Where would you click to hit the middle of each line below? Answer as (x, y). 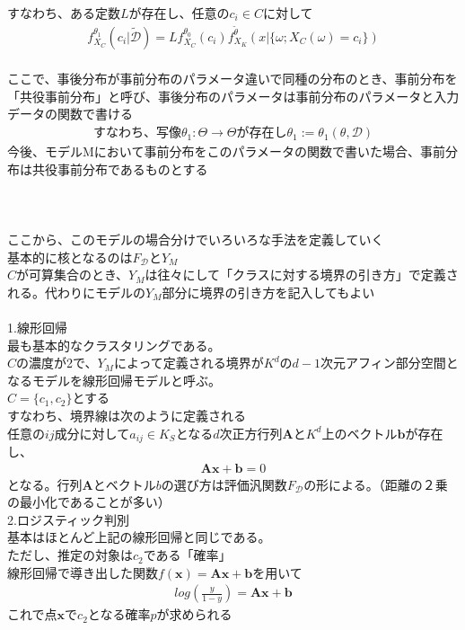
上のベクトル (360, 433)
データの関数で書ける (70, 114)
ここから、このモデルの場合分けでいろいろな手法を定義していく (196, 240)
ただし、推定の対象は (70, 555)
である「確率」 (187, 555)
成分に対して (92, 433)
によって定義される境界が (189, 363)
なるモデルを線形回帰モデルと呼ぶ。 (114, 380)
